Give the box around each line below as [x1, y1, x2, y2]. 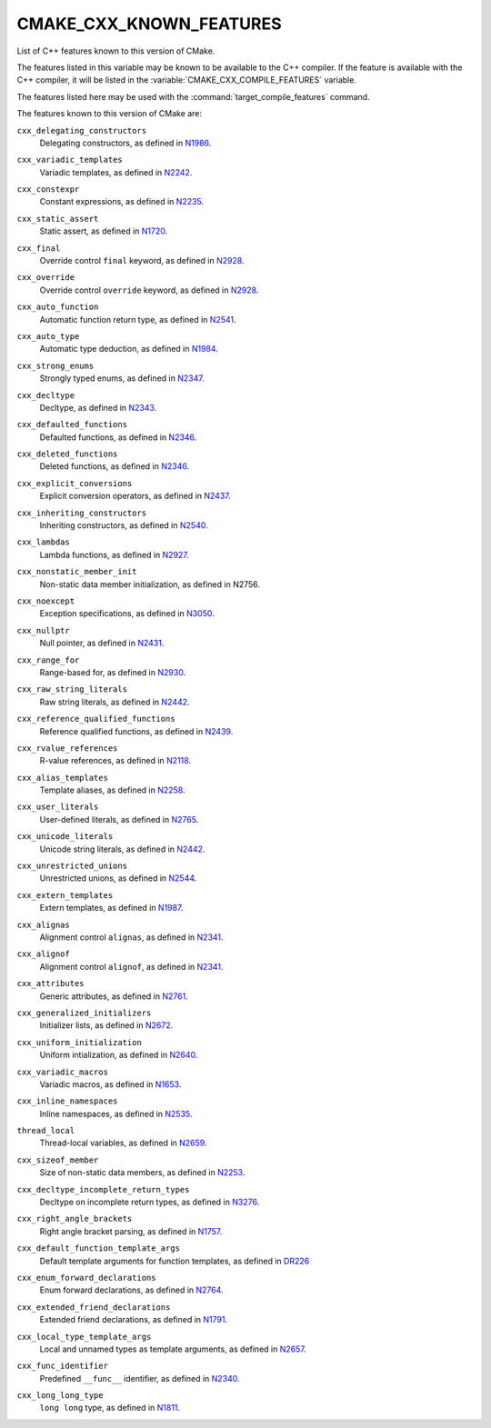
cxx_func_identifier [16, 1361, 109, 1372]
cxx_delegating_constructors [16, 125, 147, 135]
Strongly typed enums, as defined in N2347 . [39, 373, 205, 384]
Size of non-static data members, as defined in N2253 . [39, 1167, 245, 1178]
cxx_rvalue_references [16, 743, 118, 754]
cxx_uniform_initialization [16, 1037, 143, 1047]
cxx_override [16, 273, 75, 283]
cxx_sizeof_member [16, 1154, 99, 1165]
